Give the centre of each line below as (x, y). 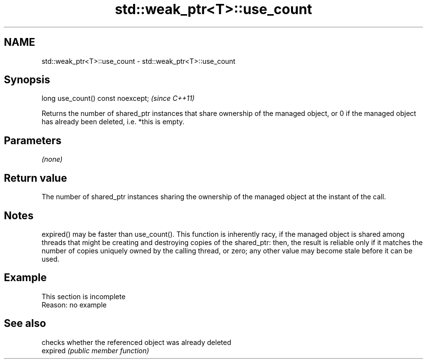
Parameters (33, 140)
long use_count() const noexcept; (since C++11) (118, 98)
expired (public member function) (95, 350)
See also (25, 324)
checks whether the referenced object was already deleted (136, 342)
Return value (36, 178)
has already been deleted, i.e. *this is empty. (113, 122)
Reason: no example (74, 305)
